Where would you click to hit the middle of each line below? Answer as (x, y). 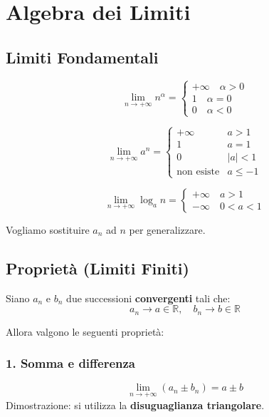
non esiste (198, 171)
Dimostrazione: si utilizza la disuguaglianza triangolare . (135, 405)
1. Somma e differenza (70, 363)
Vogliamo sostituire (48, 229)
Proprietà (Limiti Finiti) (97, 268)
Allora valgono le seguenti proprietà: (85, 331)
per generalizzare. (167, 229)
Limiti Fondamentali (82, 57)
